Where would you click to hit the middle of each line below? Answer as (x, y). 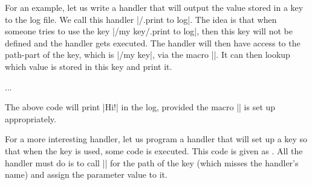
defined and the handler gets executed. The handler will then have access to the (153, 42)
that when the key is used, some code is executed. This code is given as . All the (154, 150)
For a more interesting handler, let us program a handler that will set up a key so (156, 139)
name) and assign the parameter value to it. (86, 174)
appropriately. (31, 118)
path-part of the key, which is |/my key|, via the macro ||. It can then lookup (148, 55)
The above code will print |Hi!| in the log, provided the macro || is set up (140, 107)
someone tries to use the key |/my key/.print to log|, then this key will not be (149, 31)
